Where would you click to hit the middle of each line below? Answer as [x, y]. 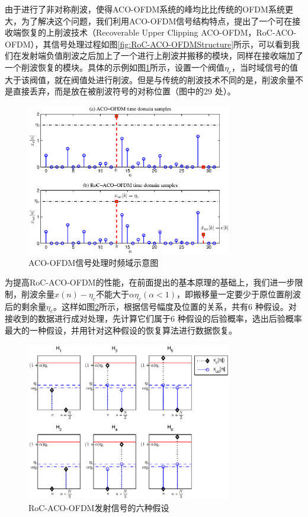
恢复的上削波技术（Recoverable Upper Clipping [110, 32]
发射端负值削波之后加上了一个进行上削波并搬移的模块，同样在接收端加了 [162, 55]
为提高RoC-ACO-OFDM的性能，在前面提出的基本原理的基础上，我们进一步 [150, 282]
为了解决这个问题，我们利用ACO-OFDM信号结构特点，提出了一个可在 [157, 20]
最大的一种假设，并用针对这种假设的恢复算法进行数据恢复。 [121, 330]
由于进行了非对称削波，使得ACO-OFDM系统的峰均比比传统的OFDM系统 [145, 9]
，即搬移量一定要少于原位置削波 [239, 294]
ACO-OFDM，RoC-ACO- [249, 32]
